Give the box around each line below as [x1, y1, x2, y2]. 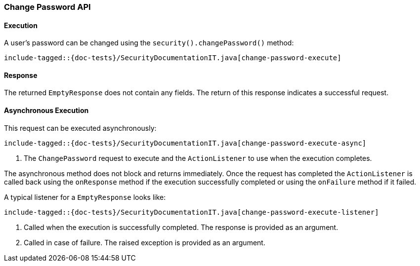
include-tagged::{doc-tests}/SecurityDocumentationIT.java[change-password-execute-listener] [4, 208, 379, 216]
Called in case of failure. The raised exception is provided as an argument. [24, 238, 265, 247]
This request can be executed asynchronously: [4, 123, 157, 132]
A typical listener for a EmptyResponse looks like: [4, 192, 166, 201]
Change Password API [4, 2, 91, 12]
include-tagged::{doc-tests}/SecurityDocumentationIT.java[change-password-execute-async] [4, 139, 367, 147]
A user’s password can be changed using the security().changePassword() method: [4, 38, 294, 47]
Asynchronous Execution [4, 106, 89, 115]
